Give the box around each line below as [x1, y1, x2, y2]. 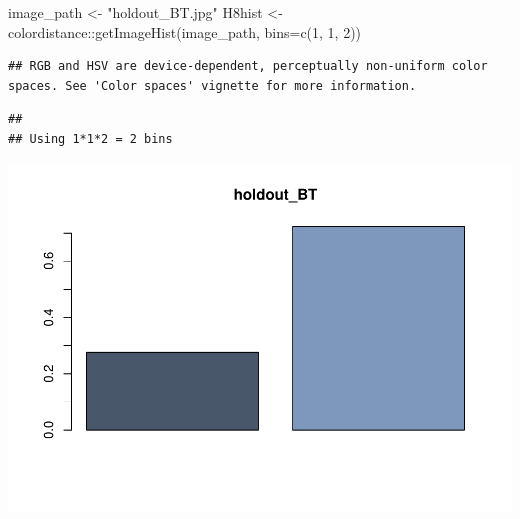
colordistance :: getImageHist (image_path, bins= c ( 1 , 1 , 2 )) [8, 21, 362, 42]
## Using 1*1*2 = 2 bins [8, 131, 173, 146]
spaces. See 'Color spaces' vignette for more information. [8, 78, 417, 93]
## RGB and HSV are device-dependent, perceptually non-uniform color [8, 59, 488, 74]
